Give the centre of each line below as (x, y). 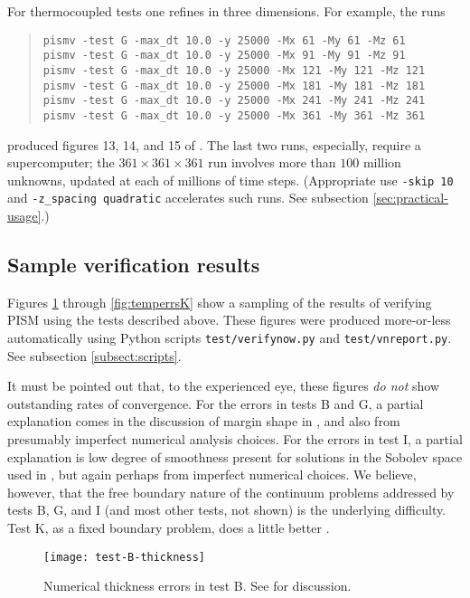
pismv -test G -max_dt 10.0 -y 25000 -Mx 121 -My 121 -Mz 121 (234, 70)
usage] (24, 216)
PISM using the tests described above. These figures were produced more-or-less (229, 320)
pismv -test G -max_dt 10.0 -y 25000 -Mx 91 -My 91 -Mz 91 (224, 56)
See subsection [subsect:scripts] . (94, 355)
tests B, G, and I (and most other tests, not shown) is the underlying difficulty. (227, 510)
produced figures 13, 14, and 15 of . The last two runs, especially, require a (214, 144)
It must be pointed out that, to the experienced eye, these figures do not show (224, 386)
